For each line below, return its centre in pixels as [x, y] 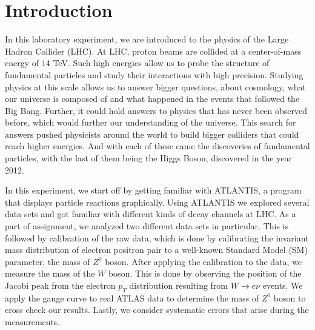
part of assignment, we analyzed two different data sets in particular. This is [147, 226]
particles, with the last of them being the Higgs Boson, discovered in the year [148, 158]
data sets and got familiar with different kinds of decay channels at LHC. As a [151, 214]
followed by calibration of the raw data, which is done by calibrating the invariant [157, 237]
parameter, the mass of [48, 261]
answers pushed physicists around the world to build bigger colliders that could [152, 134]
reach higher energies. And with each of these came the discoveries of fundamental [157, 146]
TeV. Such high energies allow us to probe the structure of [161, 63]
